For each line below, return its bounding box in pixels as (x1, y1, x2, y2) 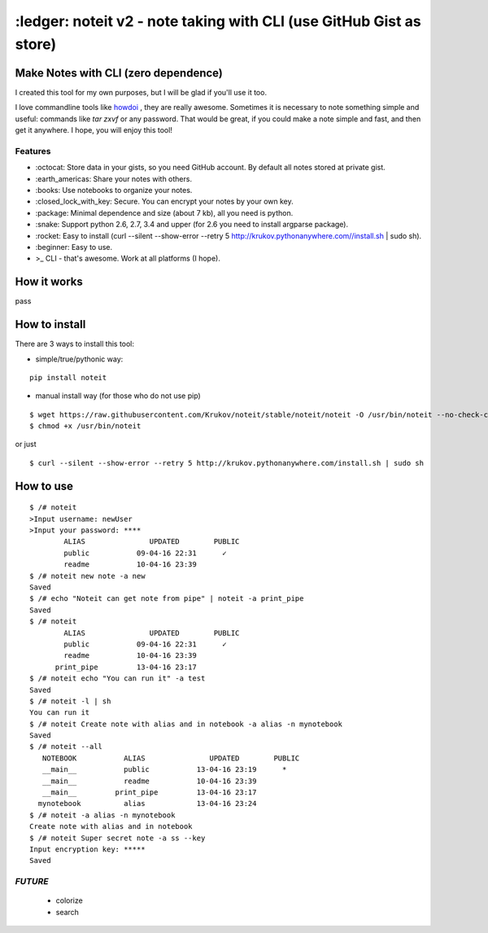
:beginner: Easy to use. (35, 242, 113, 252)
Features (15, 145, 51, 156)
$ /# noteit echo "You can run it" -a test (29, 674, 206, 683)
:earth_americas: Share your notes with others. (35, 173, 193, 183)
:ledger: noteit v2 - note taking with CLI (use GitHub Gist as (15, 12, 422, 30)
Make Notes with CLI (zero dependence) (15, 66, 224, 80)
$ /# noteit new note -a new (29, 571, 146, 580)
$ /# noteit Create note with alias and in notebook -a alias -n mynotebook (29, 719, 343, 729)
